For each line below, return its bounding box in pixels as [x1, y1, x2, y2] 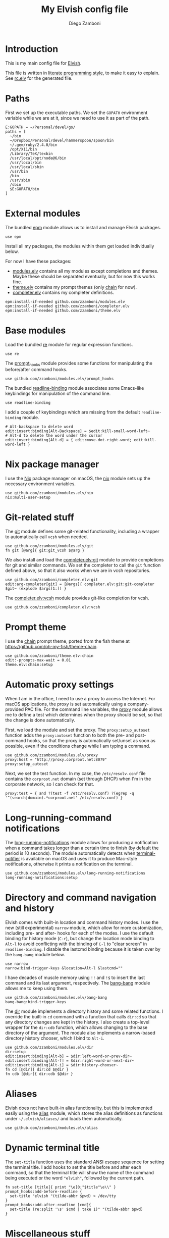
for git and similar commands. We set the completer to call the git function [5, 562, 161, 569]
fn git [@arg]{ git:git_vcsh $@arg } [5, 548, 85, 553]
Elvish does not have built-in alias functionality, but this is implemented [5, 1105, 153, 1111]
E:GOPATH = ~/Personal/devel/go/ [5, 125, 76, 130]
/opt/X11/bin [10, 146, 37, 152]
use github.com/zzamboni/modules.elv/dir [5, 1045, 94, 1050]
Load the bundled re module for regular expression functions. [5, 341, 133, 347]
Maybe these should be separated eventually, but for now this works [12, 273, 155, 279]
